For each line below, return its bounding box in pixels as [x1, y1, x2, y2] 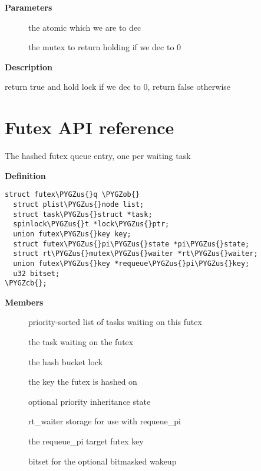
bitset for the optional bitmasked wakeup [28, 454, 177, 467]
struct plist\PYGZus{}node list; [13, 200, 144, 209]
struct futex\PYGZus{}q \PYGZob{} [5, 190, 140, 199]
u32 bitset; [13, 269, 60, 278]
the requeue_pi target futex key [28, 435, 144, 447]
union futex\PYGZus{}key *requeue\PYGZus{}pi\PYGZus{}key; [13, 259, 250, 268]
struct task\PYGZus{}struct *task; [13, 210, 153, 219]
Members [5, 295, 44, 308]
